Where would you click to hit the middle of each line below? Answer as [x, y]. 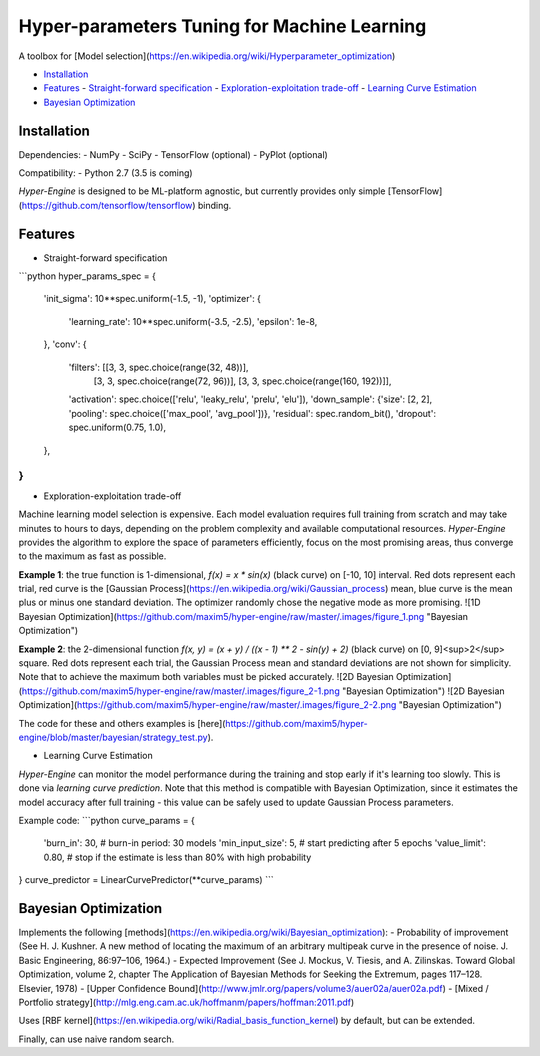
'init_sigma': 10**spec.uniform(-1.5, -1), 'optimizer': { [152, 299]
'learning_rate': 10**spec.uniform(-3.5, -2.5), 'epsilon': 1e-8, [193, 321]
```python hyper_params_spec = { [87, 276]
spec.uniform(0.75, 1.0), [117, 427]
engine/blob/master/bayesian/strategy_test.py [113, 737]
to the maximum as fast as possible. [92, 556]
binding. [214, 205]
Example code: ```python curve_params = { [106, 820]
